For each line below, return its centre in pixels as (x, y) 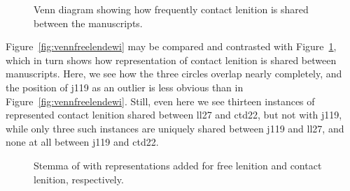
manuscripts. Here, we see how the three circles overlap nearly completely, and (174, 74)
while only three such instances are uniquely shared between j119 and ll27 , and (175, 128)
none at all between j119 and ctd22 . (82, 142)
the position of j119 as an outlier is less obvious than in (125, 87)
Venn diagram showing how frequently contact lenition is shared (171, 9)
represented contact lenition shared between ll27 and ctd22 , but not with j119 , (174, 115)
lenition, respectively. (79, 179)
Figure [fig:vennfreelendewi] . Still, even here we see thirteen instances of (160, 101)
